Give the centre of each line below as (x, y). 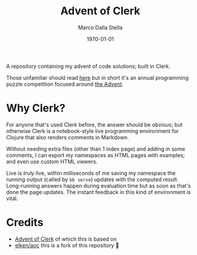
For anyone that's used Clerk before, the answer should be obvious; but (95, 125)
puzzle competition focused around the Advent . (65, 84)
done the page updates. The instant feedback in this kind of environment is (98, 192)
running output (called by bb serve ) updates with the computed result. (93, 179)
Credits (25, 223)
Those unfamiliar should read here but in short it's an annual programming (98, 77)
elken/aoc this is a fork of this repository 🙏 (67, 245)
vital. (12, 198)
